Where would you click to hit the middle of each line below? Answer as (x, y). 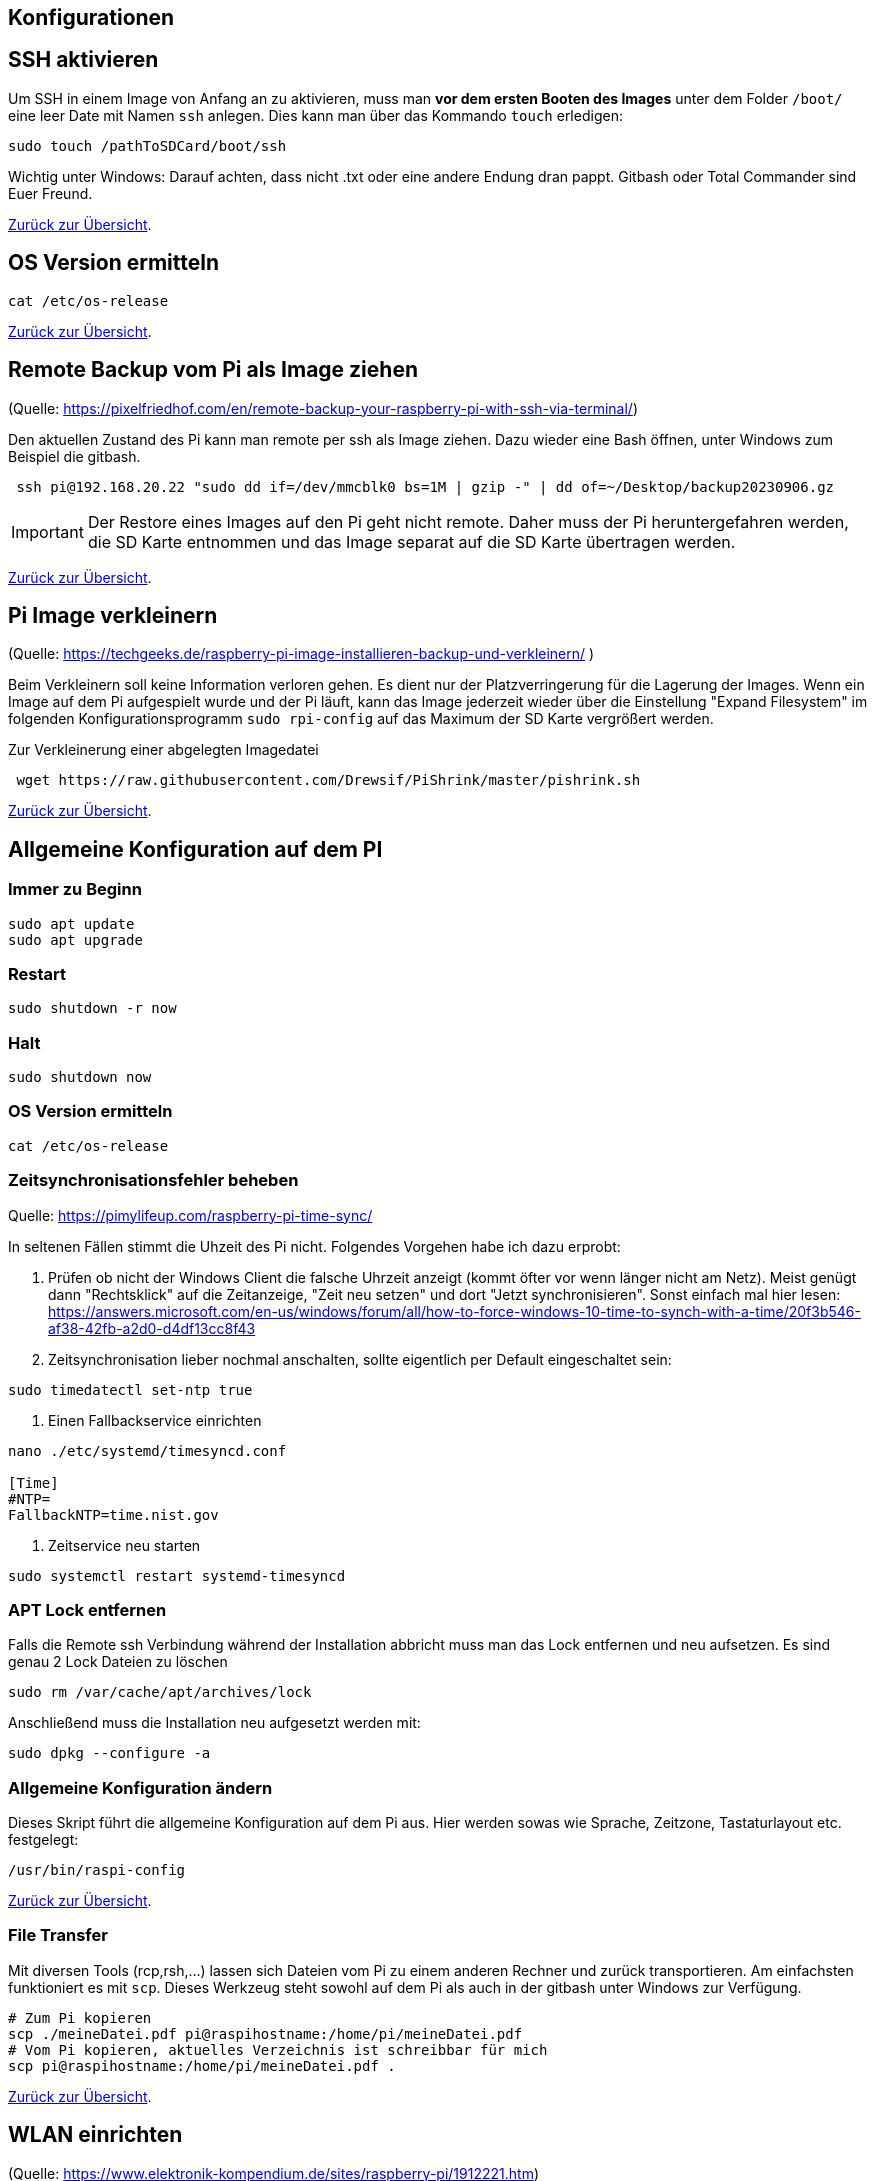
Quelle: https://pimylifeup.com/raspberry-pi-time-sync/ (190, 1215)
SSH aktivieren (83, 60)
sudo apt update (71, 923)
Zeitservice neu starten (124, 1545)
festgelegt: (43, 1840)
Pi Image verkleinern (113, 615)
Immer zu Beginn (75, 889)
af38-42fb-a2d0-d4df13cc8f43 (152, 1328)
